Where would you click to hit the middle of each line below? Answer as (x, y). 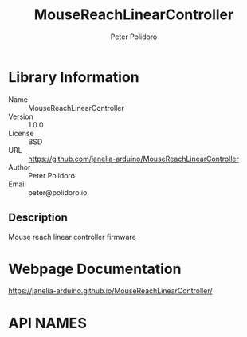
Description (38, 218)
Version (21, 116)
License (21, 133)
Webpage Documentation (95, 269)
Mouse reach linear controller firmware (73, 237)
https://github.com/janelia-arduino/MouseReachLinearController (133, 159)
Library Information (74, 77)
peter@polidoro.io (58, 192)
